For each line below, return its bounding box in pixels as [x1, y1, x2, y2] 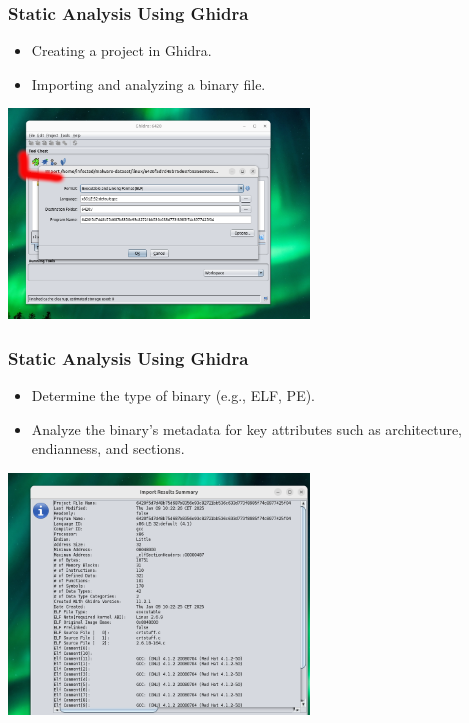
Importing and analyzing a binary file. [31, 73, 266, 94]
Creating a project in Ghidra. [31, 40, 212, 61]
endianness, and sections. [31, 438, 185, 459]
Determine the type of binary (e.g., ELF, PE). [31, 385, 316, 406]
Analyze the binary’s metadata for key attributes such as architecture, [31, 418, 463, 439]
